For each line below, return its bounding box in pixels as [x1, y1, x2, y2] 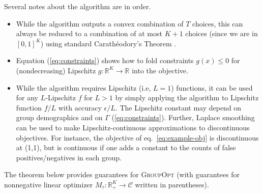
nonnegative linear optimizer [4, 179, 93, 189]
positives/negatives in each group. [16, 152, 122, 162]
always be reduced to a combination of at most [16, 28, 162, 39]
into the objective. [132, 65, 188, 75]
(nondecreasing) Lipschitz [16, 65, 96, 75]
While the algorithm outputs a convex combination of [16, 18, 184, 29]
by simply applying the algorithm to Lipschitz [115, 92, 259, 103]
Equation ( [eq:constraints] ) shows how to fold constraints [16, 55, 194, 66]
